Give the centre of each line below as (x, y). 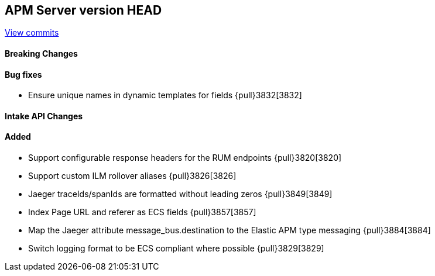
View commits (32, 33)
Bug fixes (23, 74)
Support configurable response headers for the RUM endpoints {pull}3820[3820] (185, 158)
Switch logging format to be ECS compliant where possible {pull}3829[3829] (176, 249)
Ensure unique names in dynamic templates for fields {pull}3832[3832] (165, 95)
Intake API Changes (44, 116)
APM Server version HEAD (83, 10)
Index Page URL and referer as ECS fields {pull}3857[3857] (142, 212)
